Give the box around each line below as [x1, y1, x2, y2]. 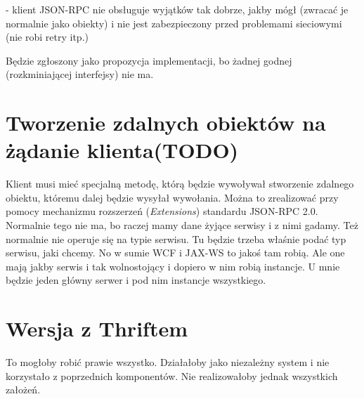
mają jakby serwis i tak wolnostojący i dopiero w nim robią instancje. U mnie [6, 259, 340, 273]
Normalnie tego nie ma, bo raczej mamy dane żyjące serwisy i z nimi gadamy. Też [6, 218, 358, 233]
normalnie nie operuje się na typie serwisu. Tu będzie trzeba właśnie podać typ [6, 231, 346, 246]
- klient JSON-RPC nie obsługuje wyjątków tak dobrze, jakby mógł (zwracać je [6, 2, 349, 16]
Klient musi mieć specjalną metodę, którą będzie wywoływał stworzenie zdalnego [6, 176, 354, 191]
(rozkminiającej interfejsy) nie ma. [6, 67, 154, 81]
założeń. [6, 382, 41, 397]
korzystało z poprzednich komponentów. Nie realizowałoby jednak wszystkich [6, 368, 338, 383]
